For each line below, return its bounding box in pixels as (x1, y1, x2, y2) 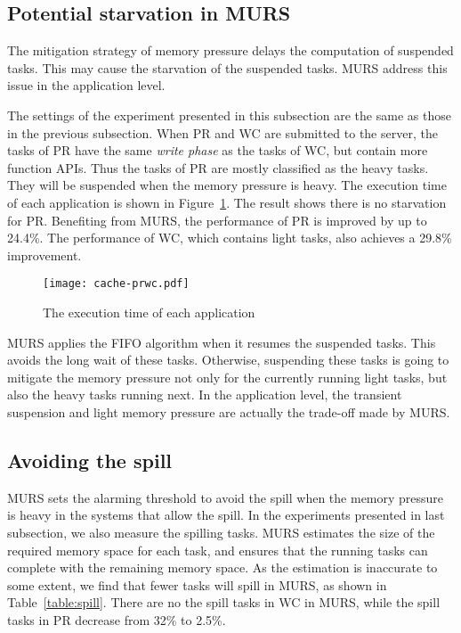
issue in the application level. (7, 76, 166, 95)
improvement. (7, 245, 82, 264)
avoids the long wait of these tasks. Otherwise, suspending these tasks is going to (7, 350, 449, 369)
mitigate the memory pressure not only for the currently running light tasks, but (7, 367, 448, 386)
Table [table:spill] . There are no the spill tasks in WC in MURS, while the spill (7, 593, 441, 612)
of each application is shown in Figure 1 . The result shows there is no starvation (7, 193, 447, 211)
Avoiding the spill (7, 446, 173, 473)
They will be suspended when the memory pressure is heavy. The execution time (7, 176, 447, 194)
